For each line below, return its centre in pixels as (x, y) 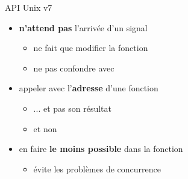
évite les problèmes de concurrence (97, 168)
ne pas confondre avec (74, 68)
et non (45, 128)
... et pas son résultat (72, 108)
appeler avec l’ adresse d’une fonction (89, 88)
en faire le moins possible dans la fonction (101, 149)
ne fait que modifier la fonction (91, 48)
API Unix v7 (29, 7)
